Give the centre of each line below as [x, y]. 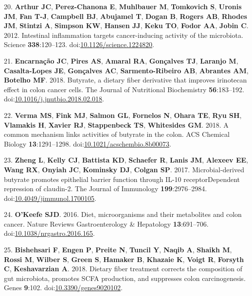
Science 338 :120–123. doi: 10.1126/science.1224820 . [79, 44]
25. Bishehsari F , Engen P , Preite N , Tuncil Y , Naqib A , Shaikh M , [118, 250]
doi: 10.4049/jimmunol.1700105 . [50, 198]
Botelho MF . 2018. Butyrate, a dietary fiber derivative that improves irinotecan [126, 80]
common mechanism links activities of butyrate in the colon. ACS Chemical [117, 134]
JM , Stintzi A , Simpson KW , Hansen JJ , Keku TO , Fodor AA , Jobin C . [126, 25]
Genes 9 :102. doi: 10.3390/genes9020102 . [63, 288]
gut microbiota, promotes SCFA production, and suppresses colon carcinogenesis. [125, 278]
